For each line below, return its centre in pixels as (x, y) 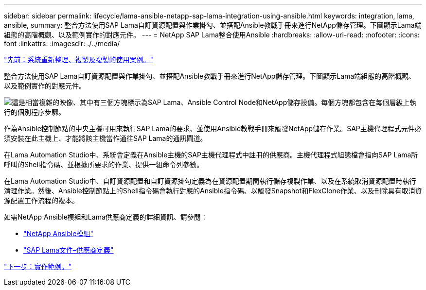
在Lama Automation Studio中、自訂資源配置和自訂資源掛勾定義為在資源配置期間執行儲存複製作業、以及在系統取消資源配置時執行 (210, 181)
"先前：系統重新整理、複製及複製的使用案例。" (79, 60)
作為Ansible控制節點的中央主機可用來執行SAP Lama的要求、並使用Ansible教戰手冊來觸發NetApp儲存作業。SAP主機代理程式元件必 (213, 128)
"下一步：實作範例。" (38, 266)
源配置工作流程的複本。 (41, 200)
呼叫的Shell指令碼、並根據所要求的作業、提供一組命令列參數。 (104, 164)
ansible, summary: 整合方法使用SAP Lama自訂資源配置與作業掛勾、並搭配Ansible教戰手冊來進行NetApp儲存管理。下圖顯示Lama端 (213, 25)
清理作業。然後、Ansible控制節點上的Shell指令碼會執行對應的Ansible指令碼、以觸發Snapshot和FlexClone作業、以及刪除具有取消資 (213, 191)
